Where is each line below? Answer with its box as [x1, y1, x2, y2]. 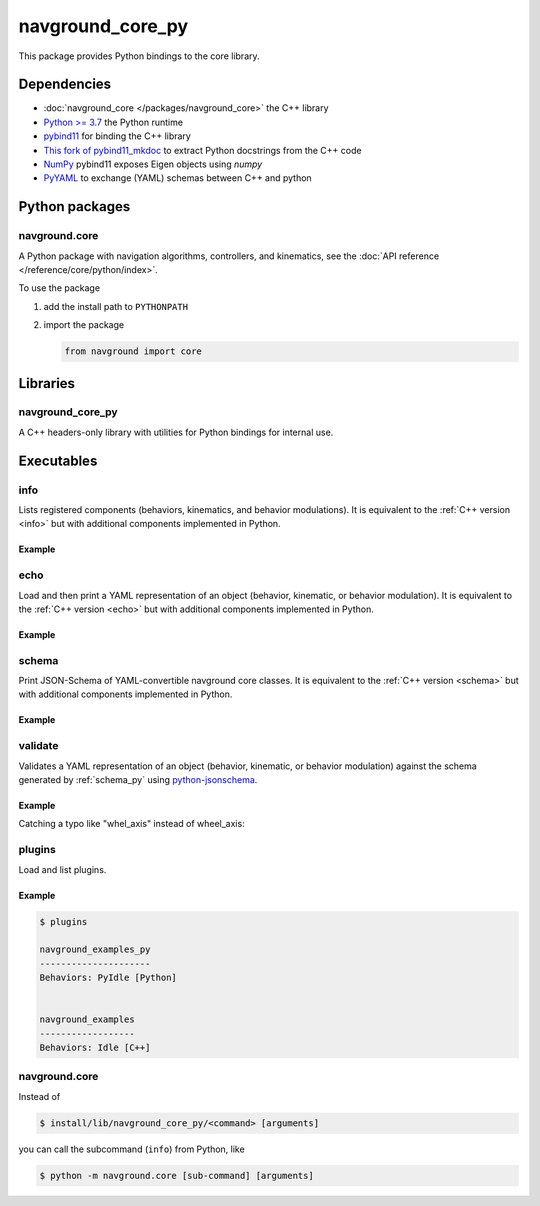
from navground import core [64, 346, 202, 357]
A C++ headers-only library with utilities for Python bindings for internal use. [18, 426, 334, 438]
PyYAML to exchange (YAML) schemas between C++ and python [43, 172, 312, 184]
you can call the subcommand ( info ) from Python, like [18, 1143, 245, 1155]
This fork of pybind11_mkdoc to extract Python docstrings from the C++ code [43, 144, 362, 156]
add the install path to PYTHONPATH [43, 300, 189, 312]
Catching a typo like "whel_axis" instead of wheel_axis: [18, 818, 245, 830]
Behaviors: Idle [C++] [39, 1042, 151, 1054]
